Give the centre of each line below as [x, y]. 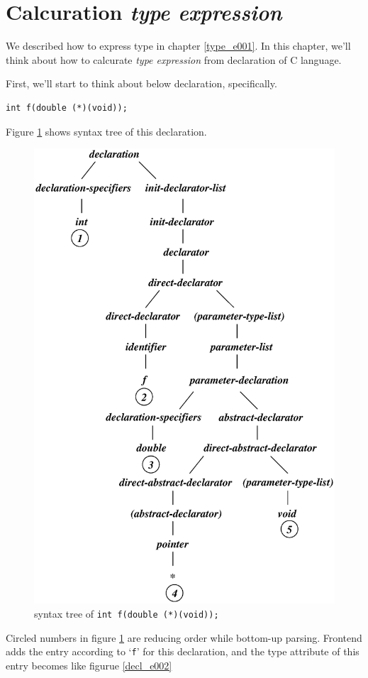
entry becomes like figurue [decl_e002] [89, 665]
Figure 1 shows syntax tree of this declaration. [106, 131]
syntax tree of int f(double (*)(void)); [127, 613]
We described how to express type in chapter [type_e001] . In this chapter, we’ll [178, 46]
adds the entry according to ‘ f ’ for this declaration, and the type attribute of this [183, 651]
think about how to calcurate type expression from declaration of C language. [174, 59]
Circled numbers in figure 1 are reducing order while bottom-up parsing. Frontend [184, 637]
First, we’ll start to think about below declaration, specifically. [141, 83]
